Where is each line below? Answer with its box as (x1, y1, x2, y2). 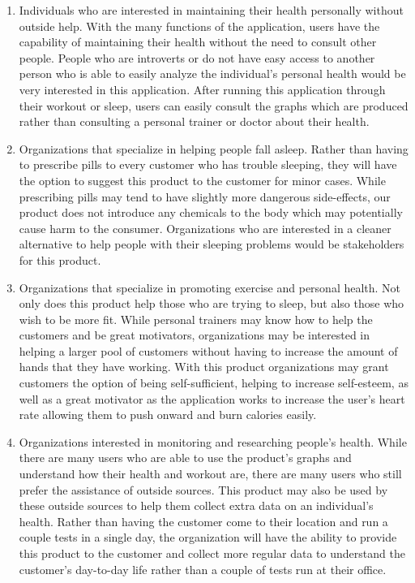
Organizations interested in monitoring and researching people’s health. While (19, 433, 407, 450)
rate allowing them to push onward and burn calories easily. (19, 406, 317, 423)
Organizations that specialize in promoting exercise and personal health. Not (19, 279, 401, 296)
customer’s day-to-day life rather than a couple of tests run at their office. (19, 560, 387, 577)
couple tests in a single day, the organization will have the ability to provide (19, 529, 397, 546)
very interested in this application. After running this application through (19, 80, 386, 97)
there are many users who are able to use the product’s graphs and (19, 449, 352, 466)
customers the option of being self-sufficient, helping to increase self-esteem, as (19, 374, 409, 391)
